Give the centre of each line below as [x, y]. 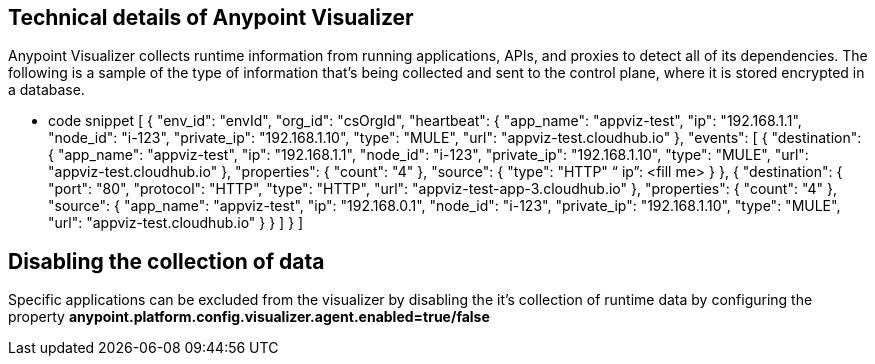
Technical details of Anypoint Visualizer [211, 17]
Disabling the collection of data [166, 261]
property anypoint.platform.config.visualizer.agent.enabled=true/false [249, 317]
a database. [46, 90]
